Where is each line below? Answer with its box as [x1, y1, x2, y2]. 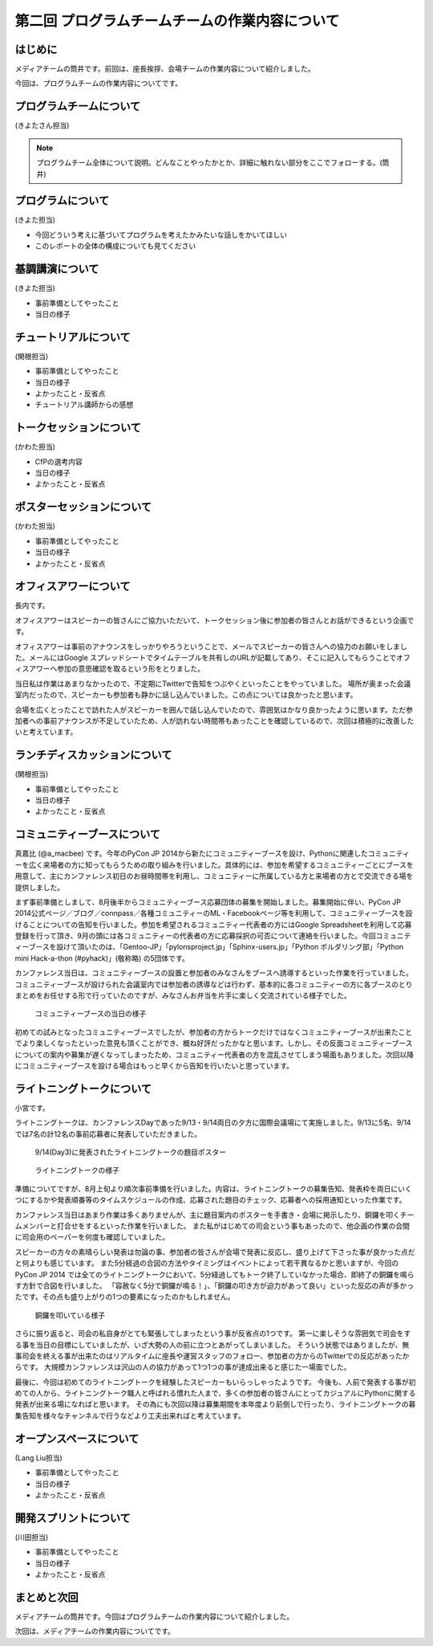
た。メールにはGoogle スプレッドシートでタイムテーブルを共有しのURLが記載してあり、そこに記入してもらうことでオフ [14, 653, 411, 662]
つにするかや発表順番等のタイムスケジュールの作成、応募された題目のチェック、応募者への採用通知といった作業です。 [14, 1195, 407, 1205]
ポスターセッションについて [14, 500, 152, 514]
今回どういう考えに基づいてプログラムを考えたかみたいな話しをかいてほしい [34, 230, 288, 239]
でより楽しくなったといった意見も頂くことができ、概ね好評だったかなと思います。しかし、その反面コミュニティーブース [14, 1039, 413, 1048]
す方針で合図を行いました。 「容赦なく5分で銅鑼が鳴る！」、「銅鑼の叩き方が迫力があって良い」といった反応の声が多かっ [14, 1280, 415, 1290]
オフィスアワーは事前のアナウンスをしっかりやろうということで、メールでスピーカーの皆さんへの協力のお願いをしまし [14, 641, 408, 651]
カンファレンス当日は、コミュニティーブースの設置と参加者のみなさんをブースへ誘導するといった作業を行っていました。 [14, 968, 413, 978]
